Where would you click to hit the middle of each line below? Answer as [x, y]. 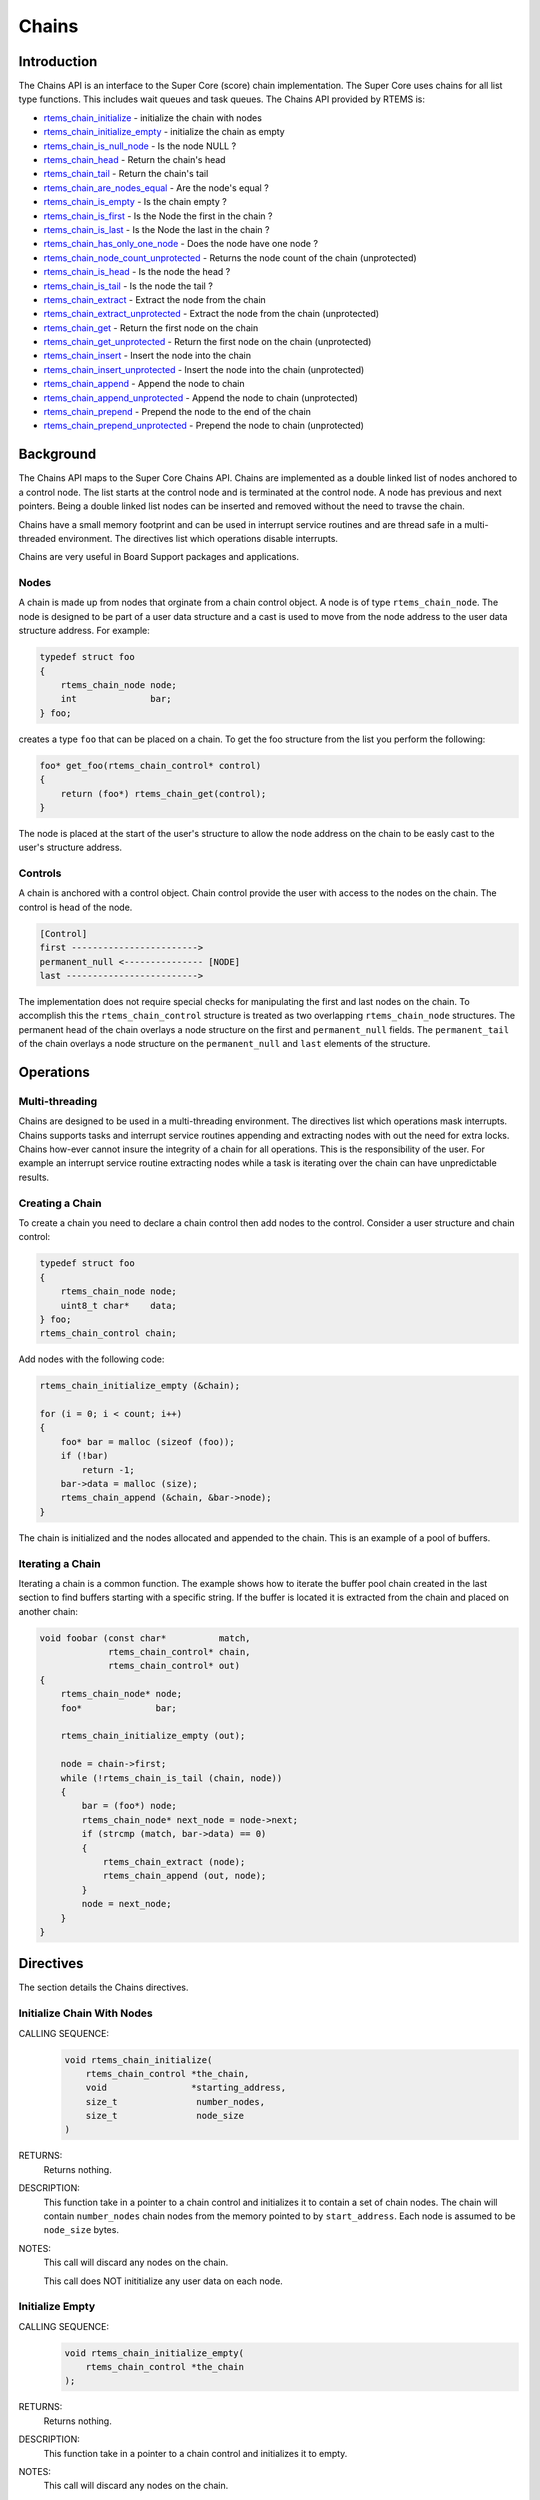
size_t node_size [165, 2116]
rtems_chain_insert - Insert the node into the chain [147, 356]
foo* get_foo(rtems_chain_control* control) [150, 765]
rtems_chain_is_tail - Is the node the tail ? [128, 286]
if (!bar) [84, 1456]
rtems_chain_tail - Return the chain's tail [126, 174]
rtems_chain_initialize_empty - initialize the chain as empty [164, 132]
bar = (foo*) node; [129, 1806]
